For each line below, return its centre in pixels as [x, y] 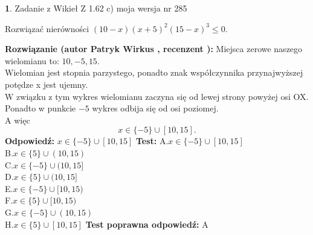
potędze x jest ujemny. [47, 84]
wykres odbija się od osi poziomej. [155, 108]
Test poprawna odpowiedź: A [147, 224]
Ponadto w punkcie [40, 108]
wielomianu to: [32, 60]
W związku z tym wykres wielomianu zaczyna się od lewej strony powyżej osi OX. [157, 96]
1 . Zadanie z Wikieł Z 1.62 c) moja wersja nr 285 [96, 8]
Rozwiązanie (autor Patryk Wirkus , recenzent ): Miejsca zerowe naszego [154, 49]
